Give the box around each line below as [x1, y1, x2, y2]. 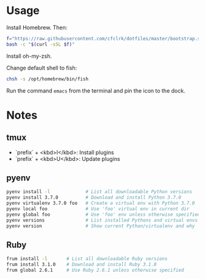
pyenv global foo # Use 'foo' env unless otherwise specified [6, 211, 201, 217]
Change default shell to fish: [6, 64, 77, 71]
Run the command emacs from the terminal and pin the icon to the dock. [6, 87, 185, 94]
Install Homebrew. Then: [6, 24, 68, 31]
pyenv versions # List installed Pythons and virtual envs [6, 217, 198, 223]
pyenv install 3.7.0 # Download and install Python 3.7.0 [6, 194, 182, 201]
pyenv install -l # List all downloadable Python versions [6, 189, 192, 195]
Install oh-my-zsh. [6, 52, 52, 60]
